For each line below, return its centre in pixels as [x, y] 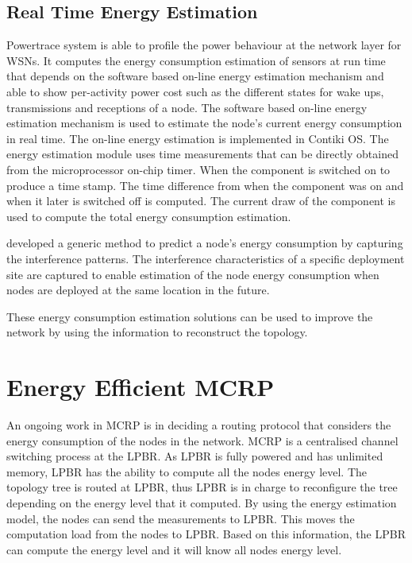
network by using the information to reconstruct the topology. [157, 332]
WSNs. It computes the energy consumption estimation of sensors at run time [196, 60]
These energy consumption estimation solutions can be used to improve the [190, 316]
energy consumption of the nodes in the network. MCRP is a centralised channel [202, 440]
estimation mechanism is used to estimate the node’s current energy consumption [204, 123]
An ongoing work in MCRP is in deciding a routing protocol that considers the [199, 425]
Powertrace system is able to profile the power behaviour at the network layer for [204, 45]
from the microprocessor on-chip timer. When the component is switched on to [198, 169]
